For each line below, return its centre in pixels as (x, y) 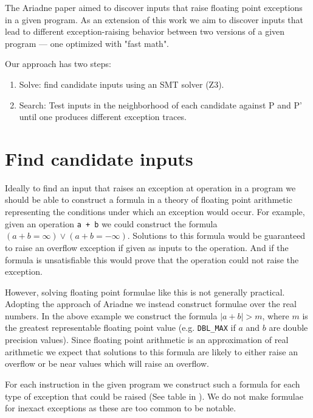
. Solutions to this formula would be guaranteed (216, 236)
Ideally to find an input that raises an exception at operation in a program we (150, 187)
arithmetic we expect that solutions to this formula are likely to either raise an (151, 351)
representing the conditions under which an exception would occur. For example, (155, 212)
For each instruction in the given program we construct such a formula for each (153, 384)
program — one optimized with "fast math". (87, 43)
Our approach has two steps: (58, 64)
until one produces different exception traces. (103, 117)
